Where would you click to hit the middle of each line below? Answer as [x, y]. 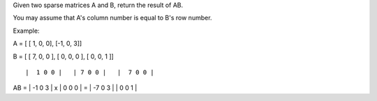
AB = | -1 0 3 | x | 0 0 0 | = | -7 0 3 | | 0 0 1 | [75, 88]
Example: [26, 31]
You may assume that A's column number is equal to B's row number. [112, 18]
